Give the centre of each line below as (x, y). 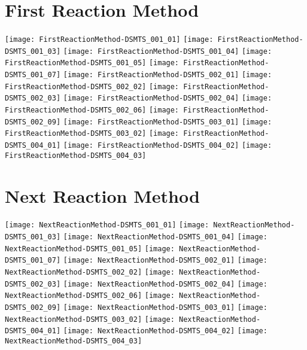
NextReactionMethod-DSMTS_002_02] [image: (90, 273)
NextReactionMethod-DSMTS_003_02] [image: (90, 319)
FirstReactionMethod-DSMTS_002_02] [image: (92, 86)
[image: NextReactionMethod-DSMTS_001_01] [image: (107, 225)
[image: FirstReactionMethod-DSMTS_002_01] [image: (168, 75)
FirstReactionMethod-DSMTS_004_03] (76, 155)
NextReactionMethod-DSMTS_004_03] (74, 341)
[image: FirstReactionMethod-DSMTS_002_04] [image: (168, 98)
